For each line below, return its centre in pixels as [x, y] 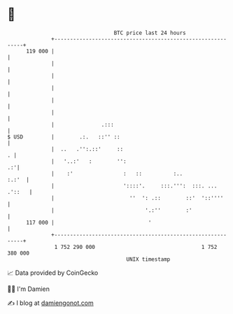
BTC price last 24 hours [150, 33]
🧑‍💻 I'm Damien [29, 289]
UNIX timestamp [148, 259]
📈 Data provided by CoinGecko [53, 273]
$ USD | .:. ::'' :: [64, 137]
